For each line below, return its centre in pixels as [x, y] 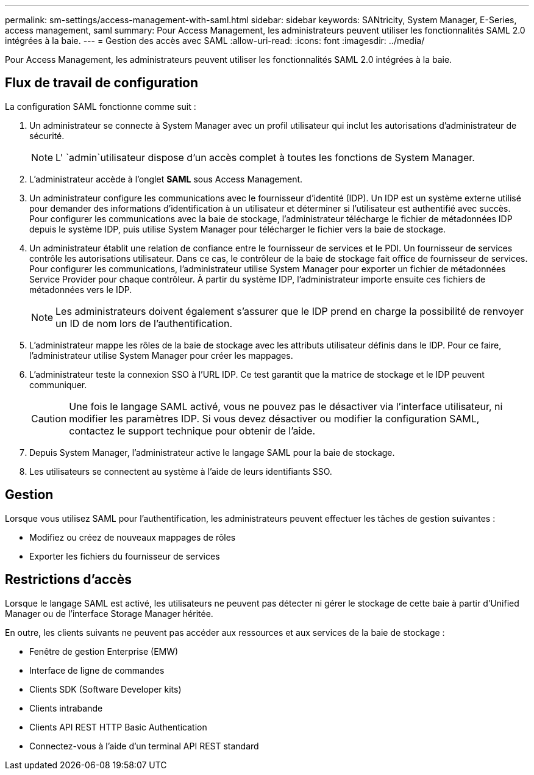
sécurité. [47, 135]
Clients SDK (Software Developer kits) [105, 689]
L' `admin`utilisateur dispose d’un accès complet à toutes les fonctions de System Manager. [265, 157]
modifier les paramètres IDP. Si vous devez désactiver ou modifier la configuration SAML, [274, 418]
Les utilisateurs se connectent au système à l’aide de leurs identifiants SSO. [181, 471]
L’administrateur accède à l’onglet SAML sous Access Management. [166, 179]
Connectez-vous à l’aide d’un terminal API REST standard [144, 746]
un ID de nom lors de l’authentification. [144, 323]
